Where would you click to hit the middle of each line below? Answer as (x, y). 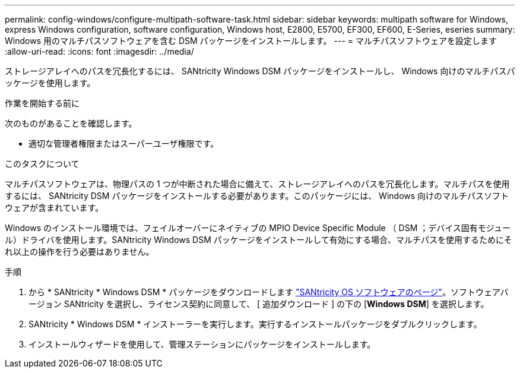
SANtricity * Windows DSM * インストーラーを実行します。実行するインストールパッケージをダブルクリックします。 (255, 324)
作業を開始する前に (42, 103)
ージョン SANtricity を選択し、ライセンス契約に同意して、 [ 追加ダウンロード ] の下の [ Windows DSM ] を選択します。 (259, 304)
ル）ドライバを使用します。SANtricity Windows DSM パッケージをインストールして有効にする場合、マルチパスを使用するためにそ (259, 240)
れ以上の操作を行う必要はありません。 (80, 252)
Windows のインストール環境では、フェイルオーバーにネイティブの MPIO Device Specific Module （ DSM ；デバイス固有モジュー (258, 228)
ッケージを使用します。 (50, 83)
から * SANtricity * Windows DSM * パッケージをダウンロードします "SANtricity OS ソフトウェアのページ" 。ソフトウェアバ (269, 292)
